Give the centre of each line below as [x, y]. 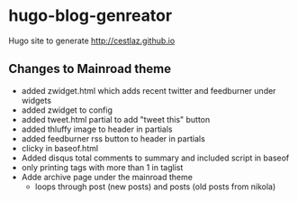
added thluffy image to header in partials [97, 129]
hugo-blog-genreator [90, 16]
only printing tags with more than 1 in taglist [102, 167]
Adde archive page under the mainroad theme [107, 177]
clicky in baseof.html [60, 148]
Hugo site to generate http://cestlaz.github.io [92, 41]
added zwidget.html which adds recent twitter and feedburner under [149, 90]
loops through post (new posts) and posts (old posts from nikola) [155, 187]
